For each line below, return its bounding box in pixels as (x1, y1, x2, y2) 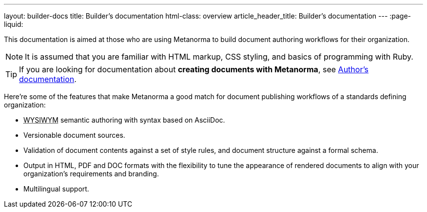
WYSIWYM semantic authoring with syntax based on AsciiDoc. (23, 116, 225, 124)
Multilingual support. (23, 185, 89, 193)
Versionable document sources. (23, 131, 125, 139)
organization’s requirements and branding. (23, 170, 159, 178)
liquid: (4, 20, 23, 28)
